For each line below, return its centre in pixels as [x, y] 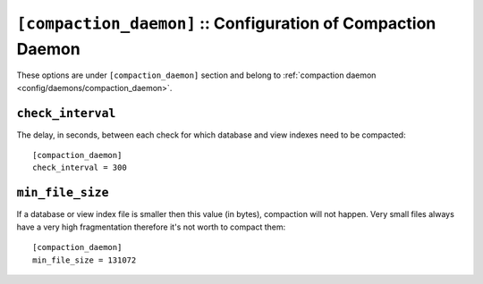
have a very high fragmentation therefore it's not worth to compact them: [151, 227]
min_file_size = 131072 [85, 260]
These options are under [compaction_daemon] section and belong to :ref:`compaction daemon [196, 75]
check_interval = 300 [80, 168]
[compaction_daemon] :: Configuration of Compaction [226, 23]
